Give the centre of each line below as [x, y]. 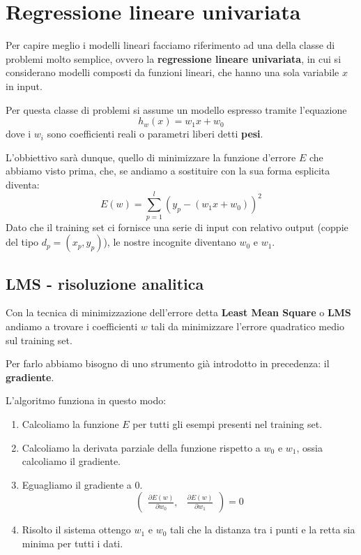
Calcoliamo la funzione [70, 423]
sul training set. [39, 340]
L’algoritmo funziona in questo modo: [86, 400]
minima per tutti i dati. [72, 543]
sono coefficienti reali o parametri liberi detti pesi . [155, 134]
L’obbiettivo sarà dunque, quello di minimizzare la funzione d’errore [151, 157]
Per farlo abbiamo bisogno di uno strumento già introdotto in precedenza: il [168, 363]
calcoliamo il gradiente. [71, 461]
